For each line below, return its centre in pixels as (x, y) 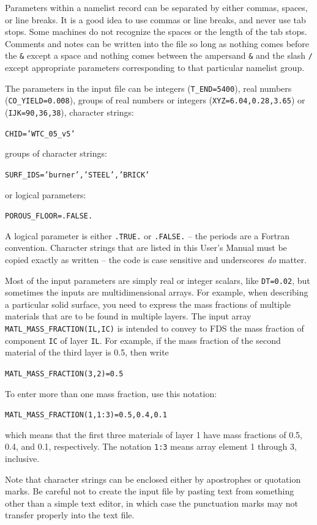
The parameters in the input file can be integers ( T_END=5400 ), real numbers (148, 88)
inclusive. (22, 459)
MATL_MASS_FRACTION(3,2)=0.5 (64, 374)
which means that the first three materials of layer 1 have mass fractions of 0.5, (154, 434)
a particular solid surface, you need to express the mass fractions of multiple (148, 304)
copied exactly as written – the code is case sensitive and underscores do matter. (156, 259)
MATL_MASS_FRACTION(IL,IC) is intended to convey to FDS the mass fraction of (155, 328)
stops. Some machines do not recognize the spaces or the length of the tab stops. (156, 32)
